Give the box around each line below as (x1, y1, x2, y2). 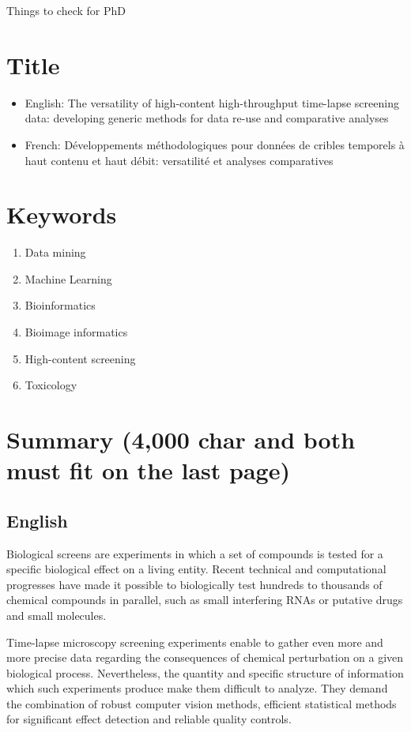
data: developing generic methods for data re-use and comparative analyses (25, 110, 389, 126)
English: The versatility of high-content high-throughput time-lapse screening (25, 94, 399, 111)
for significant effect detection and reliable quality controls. (6, 711, 292, 727)
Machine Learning (25, 270, 112, 287)
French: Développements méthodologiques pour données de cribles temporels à (25, 136, 405, 152)
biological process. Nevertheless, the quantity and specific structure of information (6, 664, 404, 681)
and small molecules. (6, 606, 107, 623)
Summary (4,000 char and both (6, 422, 356, 455)
